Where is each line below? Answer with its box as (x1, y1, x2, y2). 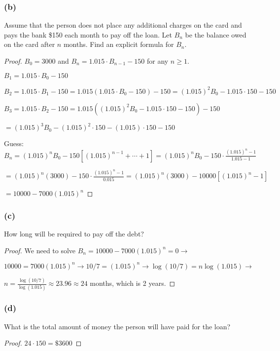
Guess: (4, 138, 24, 149)
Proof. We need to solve (4, 245, 76, 255)
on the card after (4, 39, 55, 49)
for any (146, 56, 169, 66)
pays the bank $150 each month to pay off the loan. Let (4, 29, 172, 39)
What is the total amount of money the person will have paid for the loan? (4, 321, 231, 331)
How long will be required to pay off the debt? (4, 229, 144, 239)
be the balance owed (185, 29, 246, 39)
